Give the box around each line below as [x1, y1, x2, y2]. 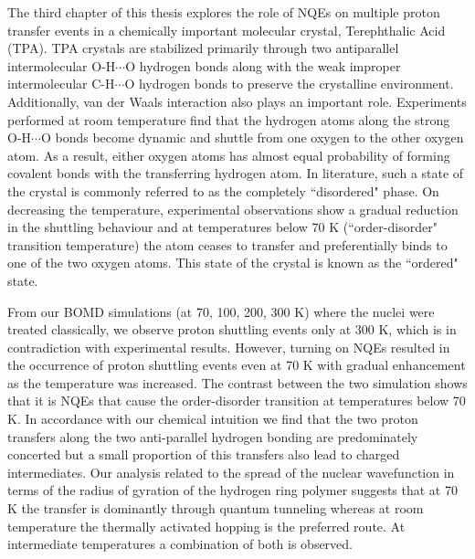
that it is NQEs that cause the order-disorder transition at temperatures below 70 [7, 391, 466, 410]
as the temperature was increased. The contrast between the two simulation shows [7, 373, 468, 392]
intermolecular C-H [7, 74, 115, 93]
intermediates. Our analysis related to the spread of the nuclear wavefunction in [7, 462, 455, 481]
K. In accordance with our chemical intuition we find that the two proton [7, 409, 418, 428]
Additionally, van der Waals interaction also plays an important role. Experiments [7, 91, 467, 111]
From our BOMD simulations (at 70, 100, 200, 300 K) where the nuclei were [7, 301, 435, 321]
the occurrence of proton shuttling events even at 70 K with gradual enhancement [7, 355, 466, 374]
